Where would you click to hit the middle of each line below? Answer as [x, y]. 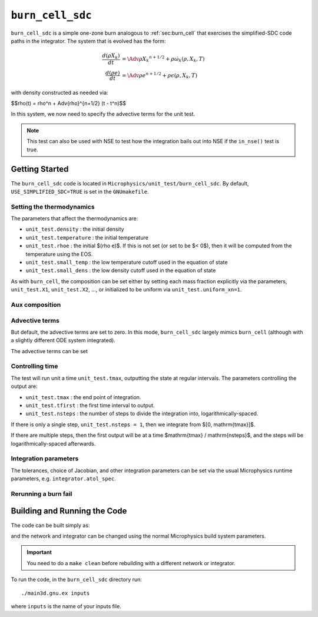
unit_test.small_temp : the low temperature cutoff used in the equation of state [127, 263]
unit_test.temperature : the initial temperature [87, 237]
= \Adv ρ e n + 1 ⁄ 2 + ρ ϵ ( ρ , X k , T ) [159, 75]
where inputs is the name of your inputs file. [66, 606]
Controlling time [34, 366]
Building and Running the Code [69, 511]
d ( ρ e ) [112, 73]
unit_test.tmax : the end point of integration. [83, 397]
